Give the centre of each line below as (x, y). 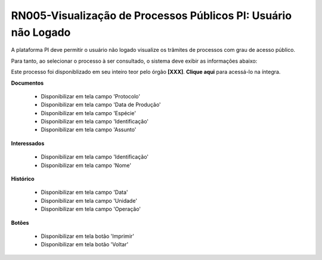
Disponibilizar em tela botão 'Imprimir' (87, 236)
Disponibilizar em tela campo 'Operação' (91, 209)
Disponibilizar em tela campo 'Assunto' (89, 130)
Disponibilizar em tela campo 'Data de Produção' (101, 105)
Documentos (27, 83)
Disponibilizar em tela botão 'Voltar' (85, 244)
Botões (20, 222)
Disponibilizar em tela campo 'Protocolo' (90, 96)
